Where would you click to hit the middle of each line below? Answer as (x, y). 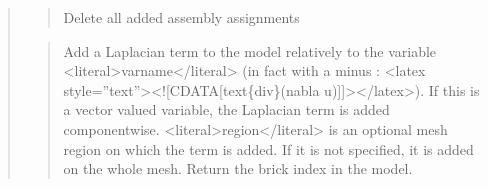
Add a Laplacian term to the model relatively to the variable (250, 50)
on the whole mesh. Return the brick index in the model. (238, 168)
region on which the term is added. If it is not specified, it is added (268, 148)
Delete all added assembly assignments (181, 17)
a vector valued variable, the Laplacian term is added (226, 109)
